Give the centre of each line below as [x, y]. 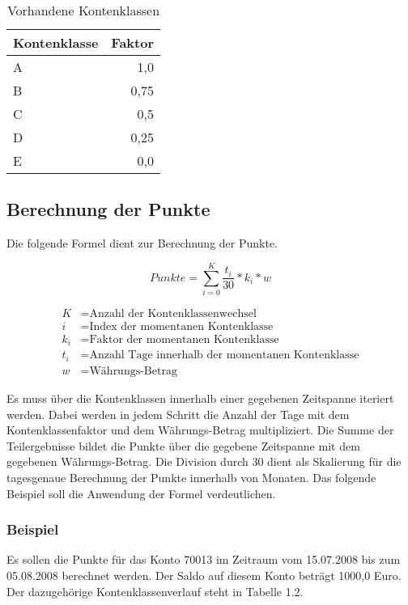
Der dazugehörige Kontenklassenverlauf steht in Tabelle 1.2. [155, 591]
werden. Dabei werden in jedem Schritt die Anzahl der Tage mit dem [178, 414]
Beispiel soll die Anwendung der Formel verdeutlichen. [141, 493]
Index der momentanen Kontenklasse [181, 326]
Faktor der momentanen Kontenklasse [184, 340]
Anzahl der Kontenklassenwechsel [173, 313]
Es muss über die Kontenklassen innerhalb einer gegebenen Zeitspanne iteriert [200, 398]
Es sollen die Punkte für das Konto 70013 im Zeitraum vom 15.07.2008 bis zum [204, 559]
